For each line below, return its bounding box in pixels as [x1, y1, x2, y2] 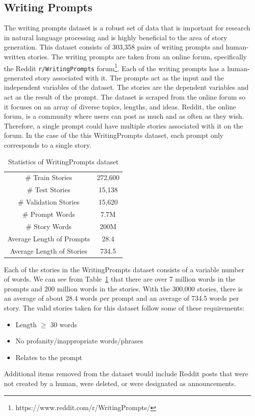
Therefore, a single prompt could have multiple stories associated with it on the [4, 120, 243, 130]
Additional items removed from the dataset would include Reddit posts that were [4, 368, 248, 379]
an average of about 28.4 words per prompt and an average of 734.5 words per [4, 293, 239, 303]
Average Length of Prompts [7, 233, 90, 243]
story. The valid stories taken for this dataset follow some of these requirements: [4, 303, 245, 313]
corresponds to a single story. [4, 140, 92, 150]
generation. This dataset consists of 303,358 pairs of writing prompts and [4, 42, 224, 52]
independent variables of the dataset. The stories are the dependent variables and [4, 82, 249, 92]
